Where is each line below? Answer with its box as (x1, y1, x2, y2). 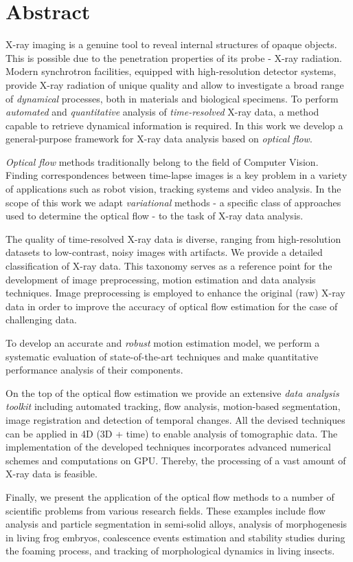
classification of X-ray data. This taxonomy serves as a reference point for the (5, 259, 332, 273)
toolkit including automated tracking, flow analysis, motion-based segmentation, (5, 399, 341, 413)
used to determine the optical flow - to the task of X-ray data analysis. (5, 208, 304, 223)
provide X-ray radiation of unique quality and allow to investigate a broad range (5, 77, 344, 91)
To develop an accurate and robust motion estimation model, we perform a (5, 336, 320, 349)
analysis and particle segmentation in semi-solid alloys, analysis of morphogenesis (5, 517, 348, 531)
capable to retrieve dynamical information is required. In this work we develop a (5, 118, 343, 132)
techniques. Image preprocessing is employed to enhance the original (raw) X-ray (5, 285, 345, 300)
